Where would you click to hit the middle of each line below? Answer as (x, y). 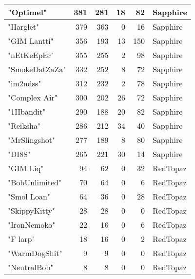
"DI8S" (19, 154)
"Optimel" (28, 12)
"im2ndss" (25, 83)
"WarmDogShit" (35, 253)
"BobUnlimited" (35, 182)
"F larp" (21, 239)
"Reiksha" (24, 126)
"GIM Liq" (26, 168)
